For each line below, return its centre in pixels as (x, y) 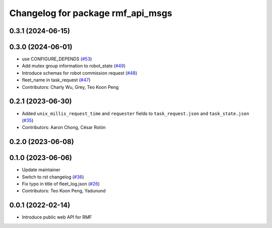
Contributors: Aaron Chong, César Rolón (64, 128)
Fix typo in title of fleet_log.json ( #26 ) (61, 184)
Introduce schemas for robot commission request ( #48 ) (80, 73)
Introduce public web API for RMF (57, 217)
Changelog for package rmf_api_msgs (91, 13)
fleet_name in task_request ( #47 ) (56, 80)
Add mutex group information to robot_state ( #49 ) (74, 66)
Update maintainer (41, 170)
